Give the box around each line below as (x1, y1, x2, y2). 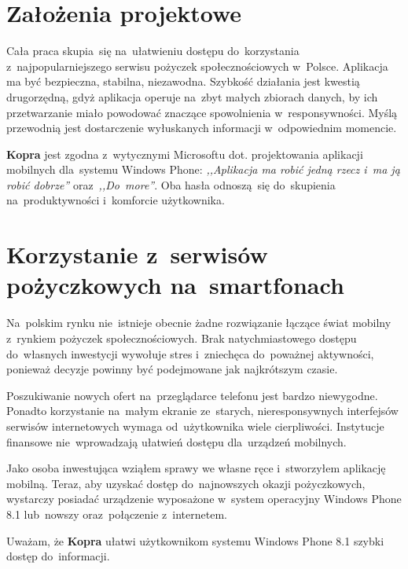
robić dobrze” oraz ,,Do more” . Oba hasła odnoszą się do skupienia (6, 176, 336, 193)
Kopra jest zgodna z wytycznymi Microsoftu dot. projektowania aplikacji (6, 145, 363, 162)
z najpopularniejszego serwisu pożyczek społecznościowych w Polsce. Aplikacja (6, 57, 388, 74)
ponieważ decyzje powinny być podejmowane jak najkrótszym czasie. (6, 361, 338, 377)
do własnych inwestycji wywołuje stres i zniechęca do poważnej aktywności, (6, 345, 374, 362)
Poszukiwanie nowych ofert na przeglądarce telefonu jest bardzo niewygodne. (6, 387, 378, 403)
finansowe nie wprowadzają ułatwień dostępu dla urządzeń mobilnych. (6, 433, 347, 450)
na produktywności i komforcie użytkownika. (6, 192, 225, 208)
